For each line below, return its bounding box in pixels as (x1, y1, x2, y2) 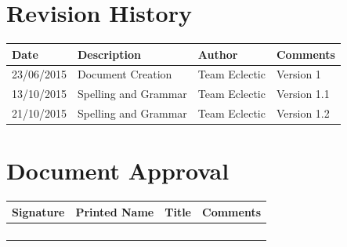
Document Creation (78, 66, 172, 82)
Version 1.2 (276, 105, 330, 122)
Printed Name (75, 203, 154, 220)
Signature (12, 203, 65, 220)
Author (197, 45, 238, 62)
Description (78, 45, 142, 62)
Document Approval (6, 154, 230, 187)
